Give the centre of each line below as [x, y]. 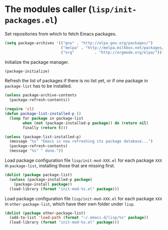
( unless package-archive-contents [41, 95]
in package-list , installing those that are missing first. [60, 166]
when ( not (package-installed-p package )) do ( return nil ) [86, 123]
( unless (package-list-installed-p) [43, 137]
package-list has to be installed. [38, 86]
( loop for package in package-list [46, 118]
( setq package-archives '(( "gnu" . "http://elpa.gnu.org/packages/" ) [79, 43]
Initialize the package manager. [37, 62]
